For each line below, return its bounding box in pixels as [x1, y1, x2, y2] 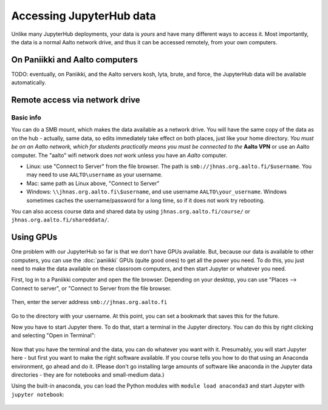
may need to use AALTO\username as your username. [26, 171, 163, 178]
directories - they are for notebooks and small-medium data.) [11, 371, 165, 378]
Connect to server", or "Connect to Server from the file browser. [11, 284, 172, 292]
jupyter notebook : [11, 391, 64, 398]
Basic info [11, 113, 42, 122]
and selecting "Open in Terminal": [11, 332, 96, 339]
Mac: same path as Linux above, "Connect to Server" [26, 180, 160, 187]
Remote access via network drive [11, 95, 140, 106]
